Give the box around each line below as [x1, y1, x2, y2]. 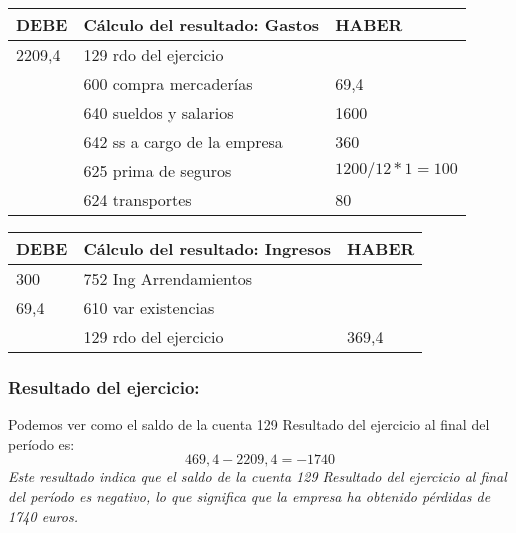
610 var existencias [83, 296, 215, 319]
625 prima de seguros [83, 159, 232, 182]
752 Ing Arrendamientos [83, 267, 253, 290]
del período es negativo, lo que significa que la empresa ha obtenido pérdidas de [8, 486, 491, 506]
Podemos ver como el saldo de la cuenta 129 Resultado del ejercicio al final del [8, 414, 490, 435]
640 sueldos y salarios [83, 101, 234, 124]
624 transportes [83, 188, 192, 211]
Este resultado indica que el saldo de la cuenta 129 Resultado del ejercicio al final [8, 466, 507, 487]
